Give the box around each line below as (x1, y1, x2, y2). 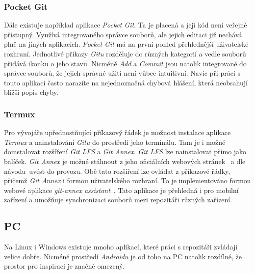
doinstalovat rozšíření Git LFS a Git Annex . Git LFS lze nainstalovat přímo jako (4, 146, 247, 157)
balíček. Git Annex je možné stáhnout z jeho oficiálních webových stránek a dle (4, 156, 246, 166)
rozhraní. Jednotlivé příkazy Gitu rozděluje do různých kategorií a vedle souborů (4, 49, 246, 58)
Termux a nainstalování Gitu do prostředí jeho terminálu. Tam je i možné (4, 137, 226, 147)
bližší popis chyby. (4, 87, 59, 97)
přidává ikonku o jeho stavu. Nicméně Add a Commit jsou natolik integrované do (4, 58, 247, 68)
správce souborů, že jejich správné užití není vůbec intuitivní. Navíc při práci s (4, 68, 240, 78)
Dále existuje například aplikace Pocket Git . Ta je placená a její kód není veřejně (4, 20, 247, 30)
